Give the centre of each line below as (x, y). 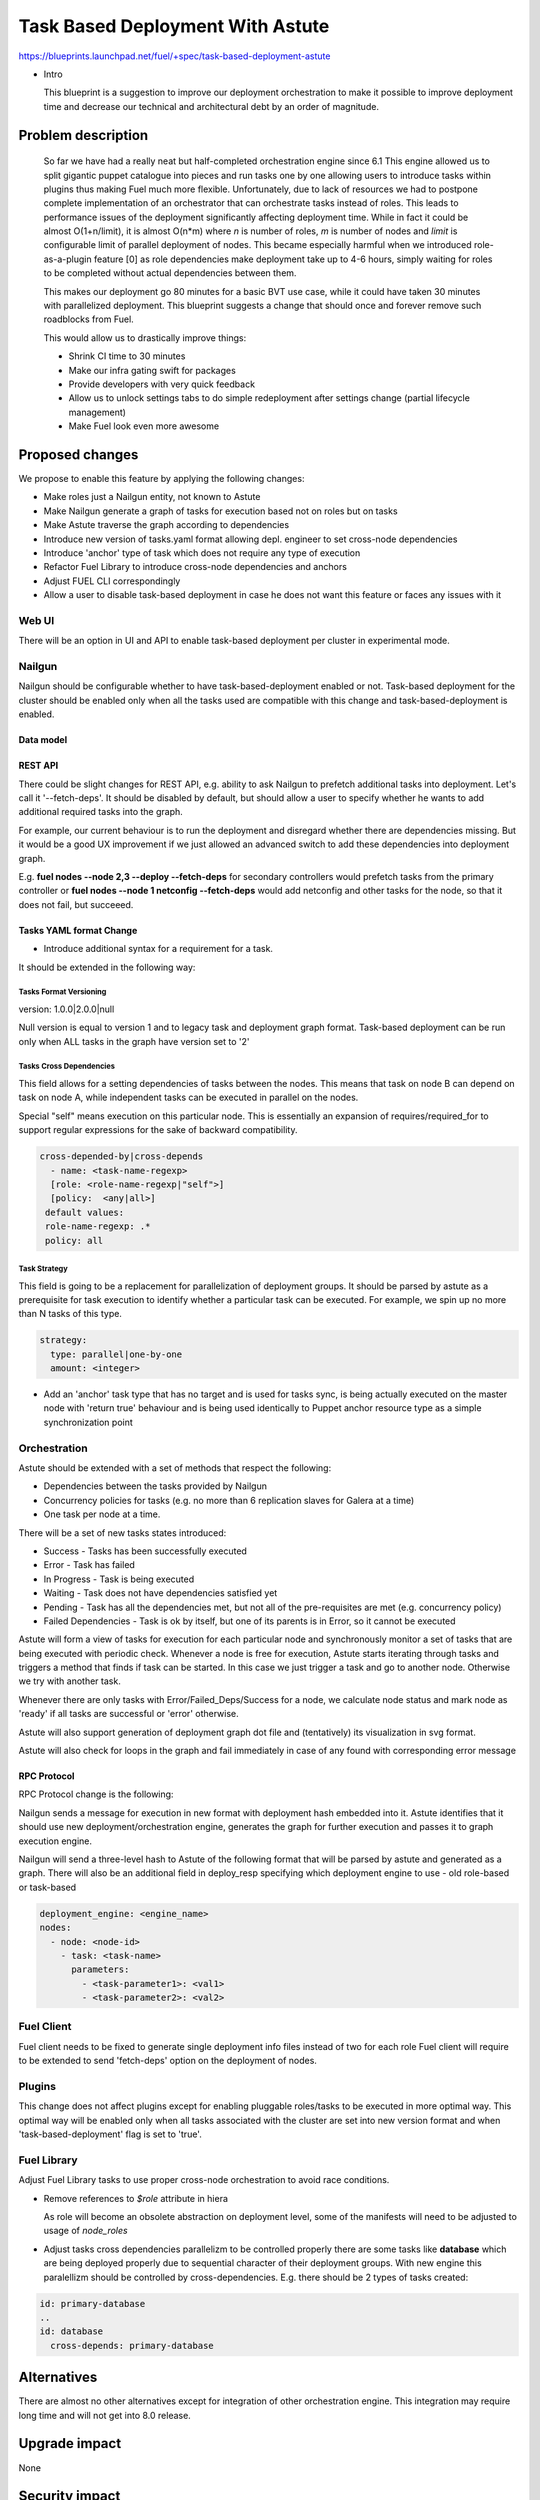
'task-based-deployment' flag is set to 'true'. (110, 2134)
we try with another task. (70, 1681)
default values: (85, 1212)
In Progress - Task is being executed (119, 1579)
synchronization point (88, 1422)
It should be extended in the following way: (107, 967)
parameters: (100, 1969)
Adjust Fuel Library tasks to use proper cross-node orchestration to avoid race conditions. (204, 2180)
